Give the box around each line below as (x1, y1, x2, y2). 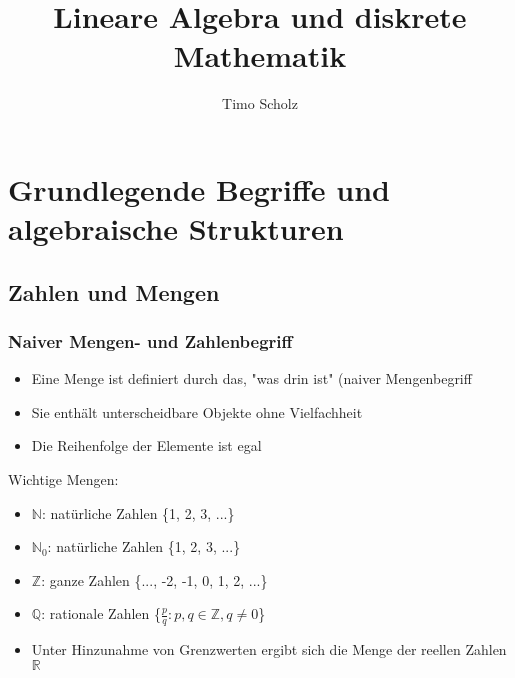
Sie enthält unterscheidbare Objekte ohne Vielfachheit (31, 401, 363, 422)
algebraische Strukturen (8, 208, 344, 249)
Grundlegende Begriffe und (8, 168, 390, 209)
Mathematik (173, 35, 347, 76)
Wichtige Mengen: (8, 469, 119, 490)
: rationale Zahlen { (41, 603, 161, 624)
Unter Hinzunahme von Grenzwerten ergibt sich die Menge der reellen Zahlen (31, 639, 507, 660)
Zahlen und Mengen (8, 276, 220, 307)
